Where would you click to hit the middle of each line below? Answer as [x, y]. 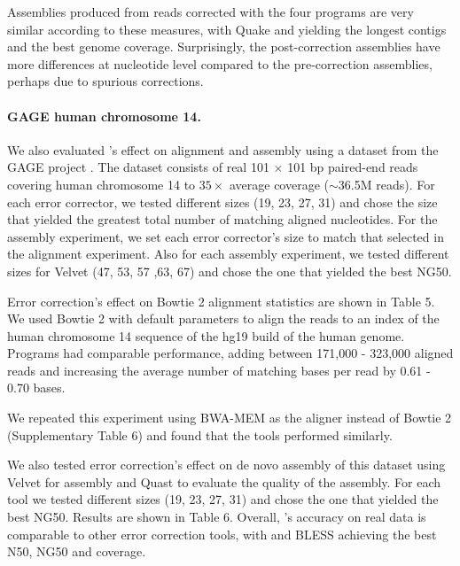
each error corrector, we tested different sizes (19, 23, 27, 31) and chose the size [222, 202]
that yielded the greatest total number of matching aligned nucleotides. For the [222, 219]
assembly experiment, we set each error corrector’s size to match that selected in [226, 236]
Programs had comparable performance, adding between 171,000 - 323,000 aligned [230, 353]
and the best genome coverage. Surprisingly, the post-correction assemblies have [224, 47]
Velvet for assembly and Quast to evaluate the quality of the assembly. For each [224, 481]
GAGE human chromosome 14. [104, 116]
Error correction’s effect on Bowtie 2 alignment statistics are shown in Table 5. [221, 301]
